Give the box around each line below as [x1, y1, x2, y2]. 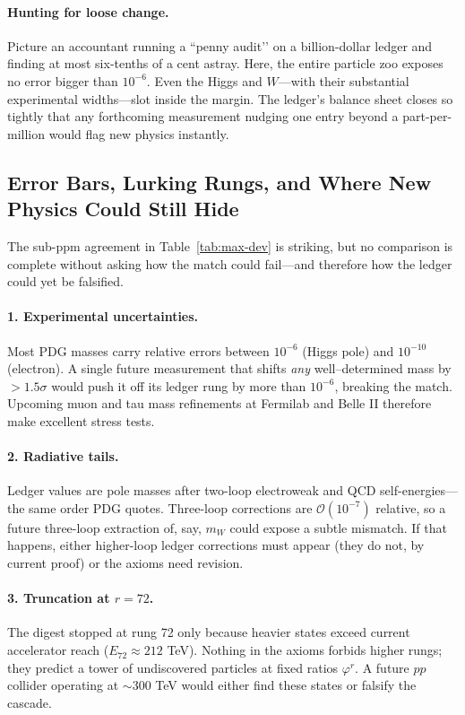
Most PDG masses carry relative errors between [7, 341, 270, 360]
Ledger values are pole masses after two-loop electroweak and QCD [7, 481, 376, 500]
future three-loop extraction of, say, [7, 518, 202, 536]
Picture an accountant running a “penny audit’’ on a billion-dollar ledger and [7, 36, 433, 55]
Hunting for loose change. [7, 2, 169, 21]
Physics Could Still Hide [7, 195, 239, 222]
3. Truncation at [7, 589, 110, 607]
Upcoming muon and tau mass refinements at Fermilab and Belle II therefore [7, 394, 432, 413]
